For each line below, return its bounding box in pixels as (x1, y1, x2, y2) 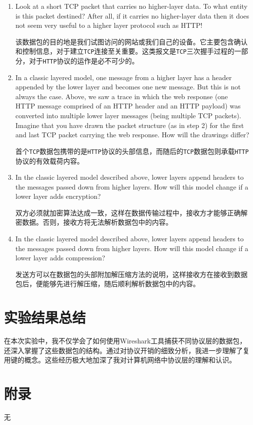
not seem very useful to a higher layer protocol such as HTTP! (15, 20, 203, 30)
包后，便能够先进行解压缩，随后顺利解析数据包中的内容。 (15, 278, 200, 289)
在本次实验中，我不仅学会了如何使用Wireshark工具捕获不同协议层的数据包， (4, 336, 247, 346)
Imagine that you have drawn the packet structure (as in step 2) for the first (15, 120, 244, 130)
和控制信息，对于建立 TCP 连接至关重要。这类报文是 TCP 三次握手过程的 (15, 46, 234, 56)
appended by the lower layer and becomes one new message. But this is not (15, 82, 241, 92)
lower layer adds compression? (15, 253, 105, 263)
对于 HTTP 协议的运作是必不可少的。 (29, 56, 139, 66)
